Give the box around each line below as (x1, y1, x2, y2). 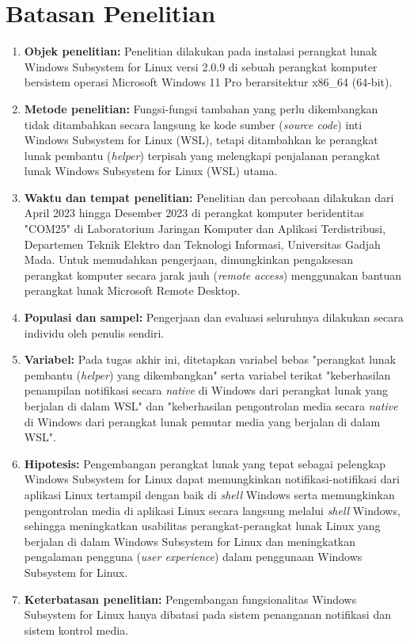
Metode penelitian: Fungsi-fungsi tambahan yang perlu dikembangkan (24, 100, 378, 116)
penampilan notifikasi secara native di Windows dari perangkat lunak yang (24, 382, 389, 399)
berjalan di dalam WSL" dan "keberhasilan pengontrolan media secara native (24, 398, 398, 414)
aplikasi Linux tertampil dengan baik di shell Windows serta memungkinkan (24, 486, 395, 502)
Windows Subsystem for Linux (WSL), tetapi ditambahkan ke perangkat (24, 132, 378, 148)
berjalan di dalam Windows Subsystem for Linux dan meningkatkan (24, 532, 356, 549)
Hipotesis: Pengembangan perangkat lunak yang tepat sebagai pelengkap (24, 455, 386, 471)
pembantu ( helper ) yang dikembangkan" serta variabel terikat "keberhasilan (24, 366, 391, 383)
